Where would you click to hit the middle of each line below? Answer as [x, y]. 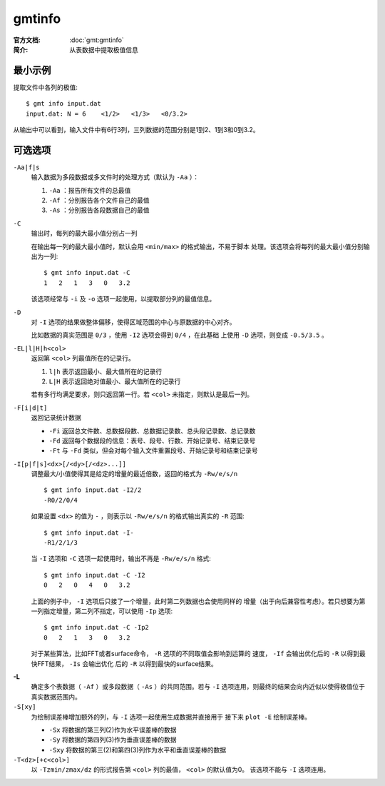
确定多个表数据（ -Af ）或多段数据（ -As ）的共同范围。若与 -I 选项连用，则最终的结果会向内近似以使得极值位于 [198, 687]
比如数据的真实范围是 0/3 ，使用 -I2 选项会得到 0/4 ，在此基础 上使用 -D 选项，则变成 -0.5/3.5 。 [179, 335]
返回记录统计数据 [56, 418]
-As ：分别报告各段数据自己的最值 [99, 210]
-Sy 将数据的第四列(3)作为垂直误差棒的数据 [113, 740]
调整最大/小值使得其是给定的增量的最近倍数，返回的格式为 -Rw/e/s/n [134, 474]
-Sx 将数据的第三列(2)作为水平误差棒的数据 [113, 730]
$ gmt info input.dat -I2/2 [93, 490]
